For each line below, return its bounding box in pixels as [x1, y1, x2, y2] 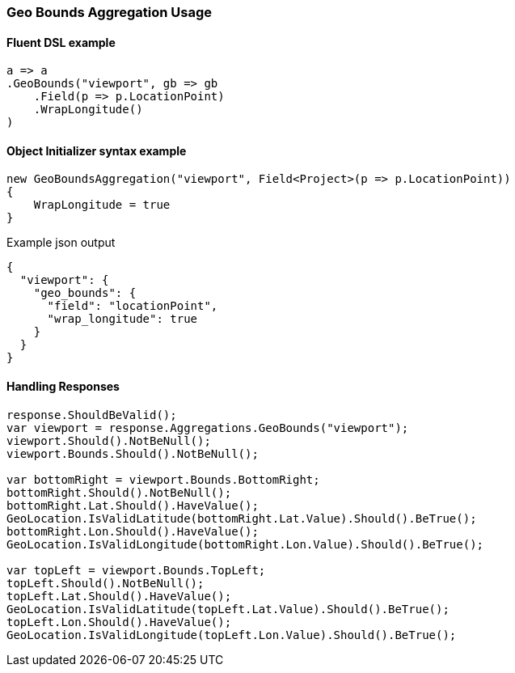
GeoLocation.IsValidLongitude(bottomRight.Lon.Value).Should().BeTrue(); [6, 537, 484, 551]
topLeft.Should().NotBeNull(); [6, 576, 205, 590]
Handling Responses [6, 379, 120, 394]
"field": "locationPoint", [47, 299, 218, 313]
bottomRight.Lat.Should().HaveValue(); [6, 498, 259, 512]
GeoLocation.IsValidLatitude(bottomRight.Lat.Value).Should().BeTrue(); [6, 511, 477, 525]
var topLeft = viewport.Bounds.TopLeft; [6, 563, 266, 577]
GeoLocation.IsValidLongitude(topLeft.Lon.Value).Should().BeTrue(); [6, 628, 457, 641]
